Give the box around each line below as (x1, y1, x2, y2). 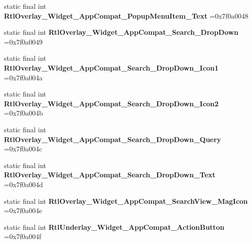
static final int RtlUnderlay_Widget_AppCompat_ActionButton (4, 221, 224, 232)
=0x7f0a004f (4, 231, 41, 242)
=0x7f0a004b (4, 108, 43, 118)
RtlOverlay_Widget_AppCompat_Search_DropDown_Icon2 (4, 98, 219, 108)
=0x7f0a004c (4, 144, 42, 154)
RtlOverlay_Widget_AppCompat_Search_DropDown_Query (4, 134, 222, 144)
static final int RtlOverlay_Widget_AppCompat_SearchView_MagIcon (4, 195, 248, 206)
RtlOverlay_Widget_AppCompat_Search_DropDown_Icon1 (4, 62, 219, 73)
